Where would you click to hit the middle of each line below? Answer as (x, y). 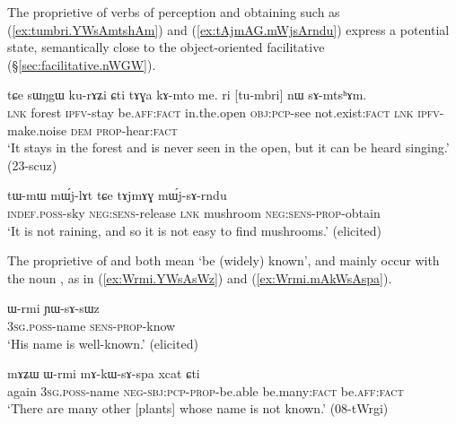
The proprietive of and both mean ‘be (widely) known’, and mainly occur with (224, 260)
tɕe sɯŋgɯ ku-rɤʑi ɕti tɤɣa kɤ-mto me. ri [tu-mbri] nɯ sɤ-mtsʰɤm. (187, 95)
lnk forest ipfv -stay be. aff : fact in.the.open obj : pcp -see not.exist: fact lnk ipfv (224, 112)
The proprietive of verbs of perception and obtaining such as (174, 12)
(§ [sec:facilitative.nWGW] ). (82, 64)
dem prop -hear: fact (124, 130)
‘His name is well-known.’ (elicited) (103, 343)
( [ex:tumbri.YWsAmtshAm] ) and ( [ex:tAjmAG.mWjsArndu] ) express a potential (228, 29)
